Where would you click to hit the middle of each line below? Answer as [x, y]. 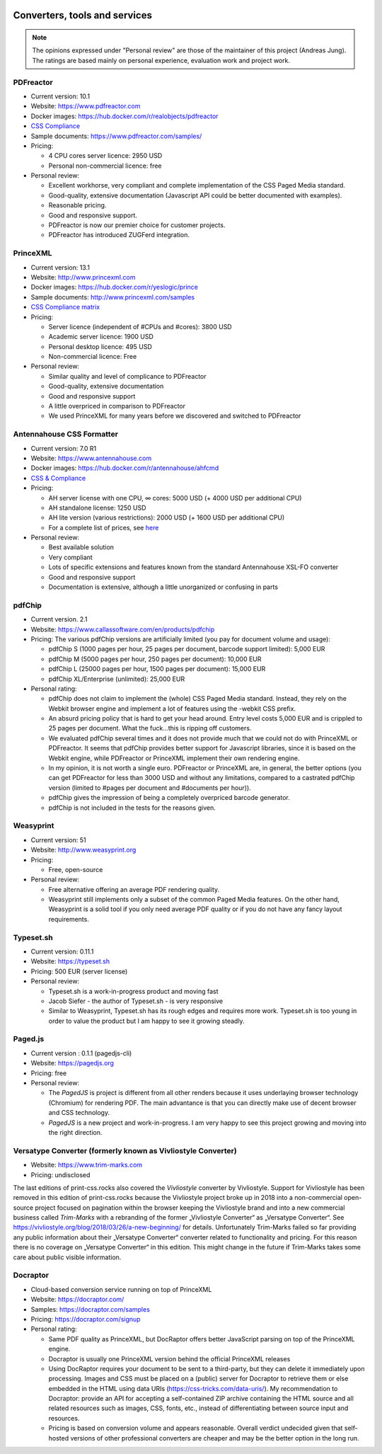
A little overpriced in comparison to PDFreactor [117, 406]
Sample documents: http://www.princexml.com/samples [112, 297]
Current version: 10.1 [60, 96]
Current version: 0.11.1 [62, 951]
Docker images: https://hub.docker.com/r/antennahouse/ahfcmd [125, 468]
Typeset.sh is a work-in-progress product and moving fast [133, 991]
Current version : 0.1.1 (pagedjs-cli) [81, 1053]
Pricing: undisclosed [60, 1174]
